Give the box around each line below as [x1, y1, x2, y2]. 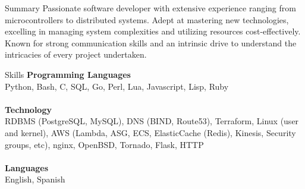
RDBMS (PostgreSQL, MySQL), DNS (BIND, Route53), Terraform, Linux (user [5, 115, 299, 127]
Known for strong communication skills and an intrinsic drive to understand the [5, 36, 297, 49]
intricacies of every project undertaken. [5, 48, 147, 61]
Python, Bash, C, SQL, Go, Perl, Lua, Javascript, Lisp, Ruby [5, 80, 229, 92]
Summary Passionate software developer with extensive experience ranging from [5, 2, 296, 14]
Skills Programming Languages [5, 68, 131, 80]
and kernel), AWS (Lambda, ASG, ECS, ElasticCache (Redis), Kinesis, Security [5, 126, 296, 138]
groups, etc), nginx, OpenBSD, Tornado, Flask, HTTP [5, 138, 204, 150]
